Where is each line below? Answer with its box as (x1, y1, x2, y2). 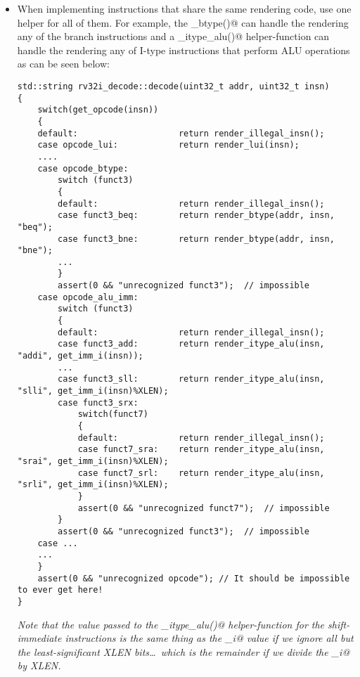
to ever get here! (17, 585, 103, 595)
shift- (328, 617, 350, 631)
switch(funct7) (77, 409, 148, 420)
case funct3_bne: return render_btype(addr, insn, (58, 233, 335, 244)
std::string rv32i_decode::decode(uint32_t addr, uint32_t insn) (17, 81, 330, 91)
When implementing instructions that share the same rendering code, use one (17, 1, 352, 15)
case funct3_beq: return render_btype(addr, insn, (58, 210, 335, 221)
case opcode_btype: (37, 163, 129, 174)
